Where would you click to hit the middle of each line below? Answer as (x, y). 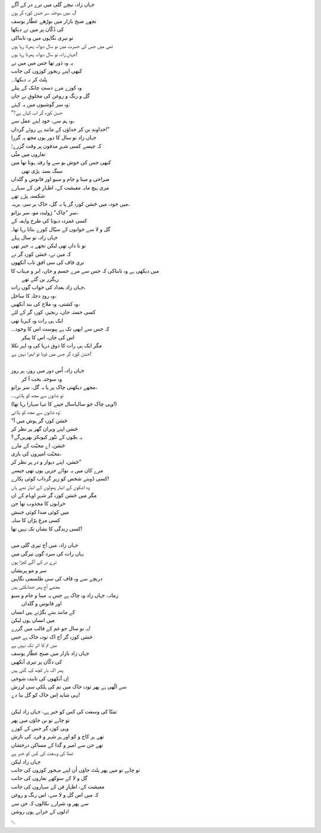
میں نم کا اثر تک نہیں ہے (34, 645)
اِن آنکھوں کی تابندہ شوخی (40, 678)
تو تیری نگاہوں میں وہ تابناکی (42, 37)
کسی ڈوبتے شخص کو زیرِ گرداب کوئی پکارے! (60, 479)
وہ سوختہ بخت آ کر (42, 379)
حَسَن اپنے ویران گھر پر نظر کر (45, 429)
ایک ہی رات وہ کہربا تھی (37, 320)
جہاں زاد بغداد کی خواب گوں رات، (48, 287)
